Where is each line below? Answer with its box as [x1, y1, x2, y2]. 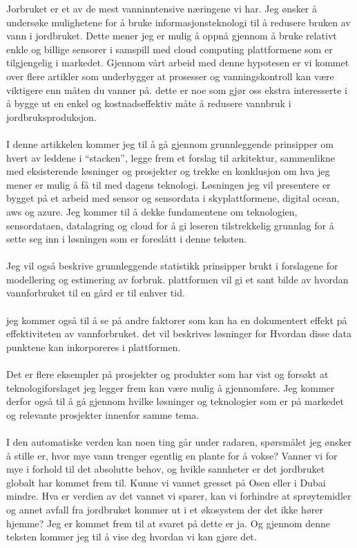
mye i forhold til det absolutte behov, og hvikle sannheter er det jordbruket [6, 462, 325, 476]
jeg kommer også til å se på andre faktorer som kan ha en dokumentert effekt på [6, 312, 347, 327]
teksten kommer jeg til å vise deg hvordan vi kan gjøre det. [6, 529, 257, 544]
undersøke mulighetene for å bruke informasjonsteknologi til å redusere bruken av [6, 15, 351, 29]
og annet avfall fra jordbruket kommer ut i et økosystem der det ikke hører [6, 502, 323, 516]
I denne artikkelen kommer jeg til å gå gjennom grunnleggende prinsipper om [6, 136, 334, 151]
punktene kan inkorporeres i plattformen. [6, 339, 181, 354]
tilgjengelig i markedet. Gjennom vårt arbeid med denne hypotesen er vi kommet [6, 55, 349, 70]
